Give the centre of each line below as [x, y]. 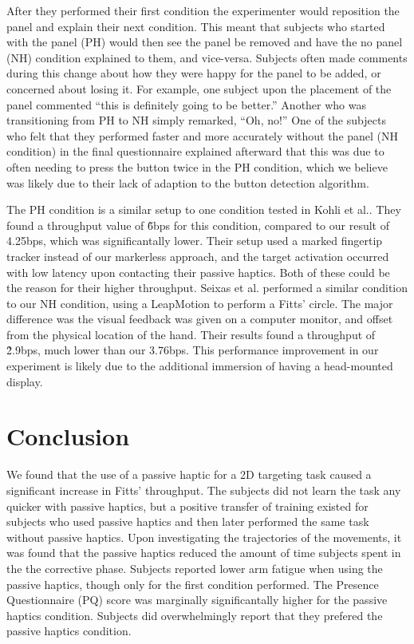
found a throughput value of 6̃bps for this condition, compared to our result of [198, 225]
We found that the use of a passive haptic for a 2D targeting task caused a [189, 474]
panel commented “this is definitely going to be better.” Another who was [187, 104]
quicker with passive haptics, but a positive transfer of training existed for [187, 506]
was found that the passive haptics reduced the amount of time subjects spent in [204, 553]
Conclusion [68, 436]
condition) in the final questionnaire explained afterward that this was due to [195, 151]
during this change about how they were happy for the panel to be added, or [194, 73]
